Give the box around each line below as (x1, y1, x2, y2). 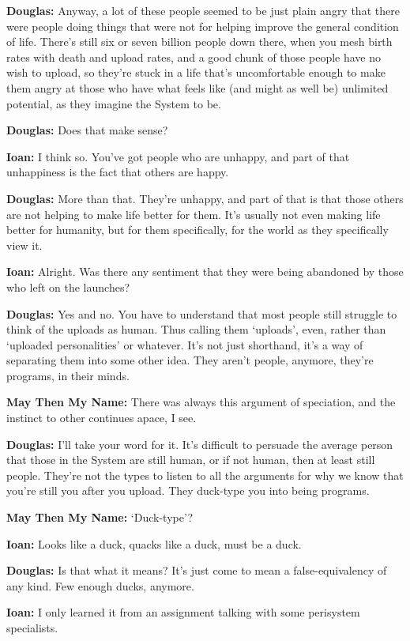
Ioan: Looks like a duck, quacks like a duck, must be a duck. (6, 535, 302, 552)
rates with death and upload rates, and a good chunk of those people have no (6, 48, 381, 65)
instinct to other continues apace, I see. (6, 409, 197, 426)
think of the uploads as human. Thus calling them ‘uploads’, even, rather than (6, 321, 386, 337)
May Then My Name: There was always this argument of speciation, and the (6, 394, 396, 410)
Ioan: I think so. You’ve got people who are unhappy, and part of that (6, 148, 350, 164)
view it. (6, 236, 43, 253)
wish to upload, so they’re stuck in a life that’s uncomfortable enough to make (6, 64, 386, 81)
